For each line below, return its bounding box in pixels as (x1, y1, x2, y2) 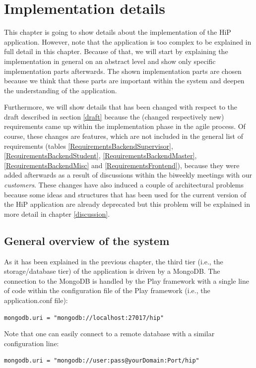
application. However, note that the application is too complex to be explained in (4, 36, 252, 47)
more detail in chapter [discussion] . (4, 208, 110, 219)
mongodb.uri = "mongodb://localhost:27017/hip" (4, 314, 164, 321)
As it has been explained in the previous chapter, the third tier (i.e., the (4, 256, 223, 266)
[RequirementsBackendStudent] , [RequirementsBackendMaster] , (4, 150, 197, 161)
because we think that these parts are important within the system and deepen (4, 75, 245, 86)
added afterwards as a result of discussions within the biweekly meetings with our (4, 170, 253, 180)
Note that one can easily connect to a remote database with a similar (4, 328, 215, 339)
